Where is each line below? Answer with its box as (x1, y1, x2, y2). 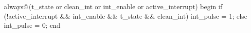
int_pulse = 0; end (4, 20, 60, 30)
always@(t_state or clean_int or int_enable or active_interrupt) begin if (4, 1, 223, 11)
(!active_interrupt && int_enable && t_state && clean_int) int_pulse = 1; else (4, 11, 248, 21)
